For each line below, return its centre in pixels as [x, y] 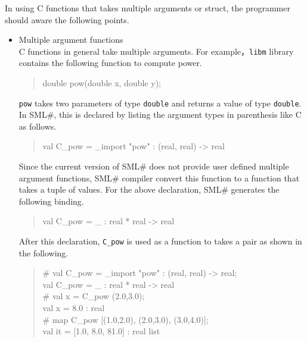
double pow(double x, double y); [102, 83]
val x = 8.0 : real [74, 308]
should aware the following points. [67, 19]
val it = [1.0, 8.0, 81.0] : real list [101, 331]
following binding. [51, 201]
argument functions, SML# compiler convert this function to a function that [159, 178]
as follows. [38, 126]
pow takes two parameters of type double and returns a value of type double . [160, 103]
